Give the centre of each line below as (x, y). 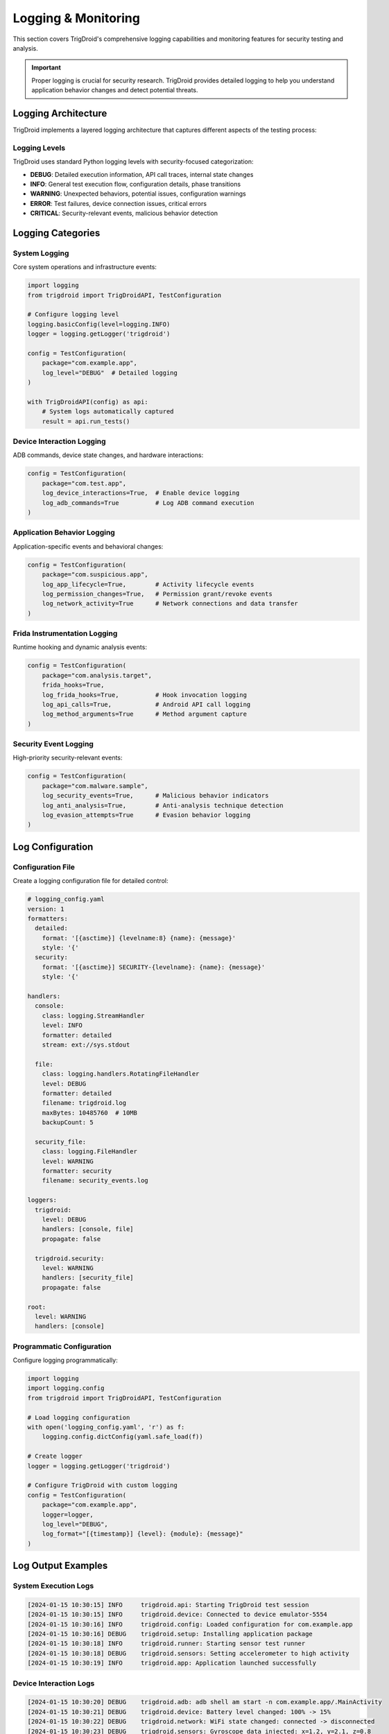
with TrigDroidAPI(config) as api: (88, 402)
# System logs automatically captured (108, 412)
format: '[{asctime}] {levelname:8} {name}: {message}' (139, 938)
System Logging (41, 253)
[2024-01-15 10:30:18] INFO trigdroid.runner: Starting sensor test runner (166, 1643)
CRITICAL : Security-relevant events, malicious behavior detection (124, 213)
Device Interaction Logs (54, 1683)
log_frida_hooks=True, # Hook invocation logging (145, 695)
